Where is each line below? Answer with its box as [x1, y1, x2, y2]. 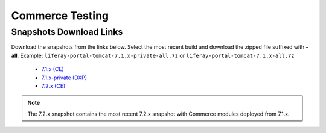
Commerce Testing [11, 9, 109, 22]
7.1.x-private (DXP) [41, 74, 88, 81]
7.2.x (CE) [41, 82, 66, 90]
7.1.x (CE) [41, 66, 65, 73]
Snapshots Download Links [11, 26, 123, 37]
